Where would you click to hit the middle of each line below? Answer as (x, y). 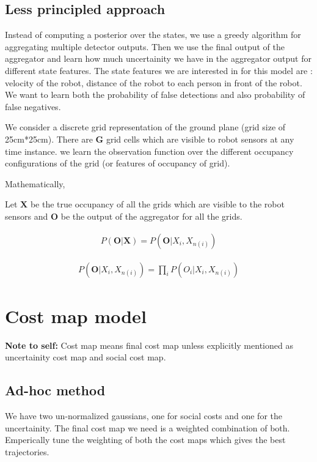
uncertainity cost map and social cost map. (86, 357)
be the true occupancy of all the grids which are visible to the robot (157, 204)
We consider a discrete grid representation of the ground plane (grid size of (145, 127)
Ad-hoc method (55, 390)
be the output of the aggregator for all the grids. (151, 216)
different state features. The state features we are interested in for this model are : (159, 70)
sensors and (27, 216)
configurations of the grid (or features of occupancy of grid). (118, 163)
